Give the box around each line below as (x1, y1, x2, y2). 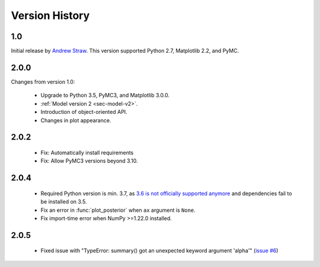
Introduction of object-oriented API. (40, 109, 127, 116)
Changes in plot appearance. (40, 116, 111, 124)
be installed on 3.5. (40, 198, 87, 205)
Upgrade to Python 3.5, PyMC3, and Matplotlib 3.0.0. (40, 92, 170, 99)
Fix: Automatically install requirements (40, 149, 134, 156)
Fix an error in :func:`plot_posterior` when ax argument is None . (40, 206, 196, 214)
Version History (11, 9, 90, 22)
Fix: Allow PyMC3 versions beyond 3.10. (40, 157, 138, 164)
